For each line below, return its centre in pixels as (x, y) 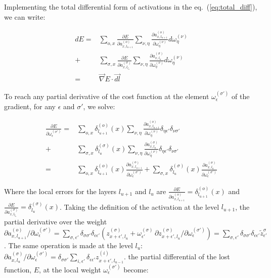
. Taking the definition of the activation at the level (140, 206)
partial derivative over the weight (56, 222)
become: (136, 269)
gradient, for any (30, 106)
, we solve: (99, 106)
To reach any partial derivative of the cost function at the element (107, 96)
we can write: (25, 16)
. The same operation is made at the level (69, 245)
